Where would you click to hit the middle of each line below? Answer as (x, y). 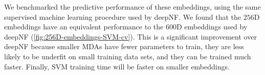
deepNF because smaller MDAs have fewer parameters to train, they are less (124, 46)
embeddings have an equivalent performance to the (84, 27)
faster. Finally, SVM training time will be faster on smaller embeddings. (117, 66)
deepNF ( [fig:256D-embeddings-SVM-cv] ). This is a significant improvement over (130, 36)
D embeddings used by (212, 27)
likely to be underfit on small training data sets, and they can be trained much (128, 56)
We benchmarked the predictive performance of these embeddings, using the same (132, 7)
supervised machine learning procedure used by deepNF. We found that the (123, 16)
